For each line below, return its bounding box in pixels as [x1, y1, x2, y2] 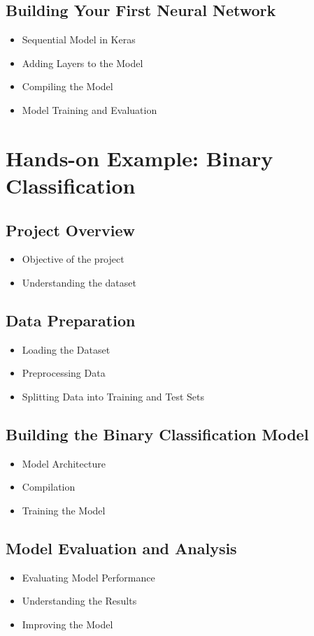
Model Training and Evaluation [22, 102, 157, 117]
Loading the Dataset [22, 342, 110, 356]
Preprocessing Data [22, 366, 106, 380]
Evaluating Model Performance [22, 570, 155, 584]
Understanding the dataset [22, 275, 136, 289]
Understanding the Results [22, 593, 137, 608]
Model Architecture [22, 456, 106, 470]
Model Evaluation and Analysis [6, 537, 237, 558]
